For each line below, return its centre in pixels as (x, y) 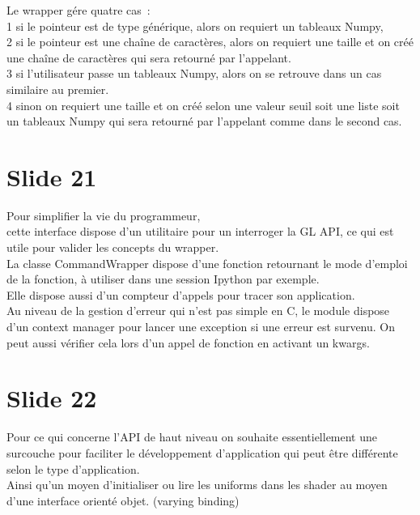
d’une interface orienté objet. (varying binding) (123, 500)
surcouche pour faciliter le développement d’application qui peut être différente (202, 452)
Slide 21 (52, 176)
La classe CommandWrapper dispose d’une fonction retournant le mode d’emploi (207, 263)
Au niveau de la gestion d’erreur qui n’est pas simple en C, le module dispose (198, 311)
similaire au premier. (58, 89)
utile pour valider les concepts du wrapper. (113, 247)
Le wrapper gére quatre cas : (78, 10)
